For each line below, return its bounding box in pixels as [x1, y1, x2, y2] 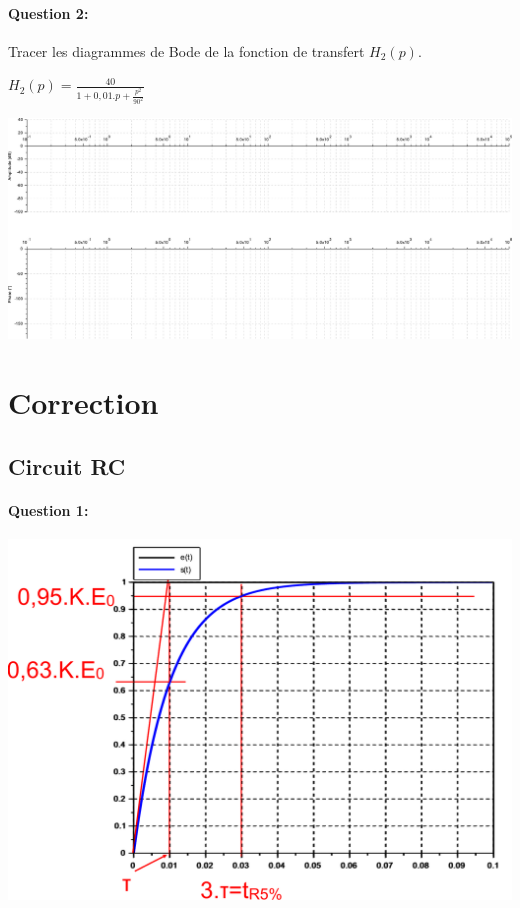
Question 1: [8, 499, 89, 520]
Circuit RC [8, 450, 126, 481]
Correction [8, 382, 159, 423]
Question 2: [8, 2, 89, 23]
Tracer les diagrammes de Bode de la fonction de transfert [8, 40, 365, 61]
